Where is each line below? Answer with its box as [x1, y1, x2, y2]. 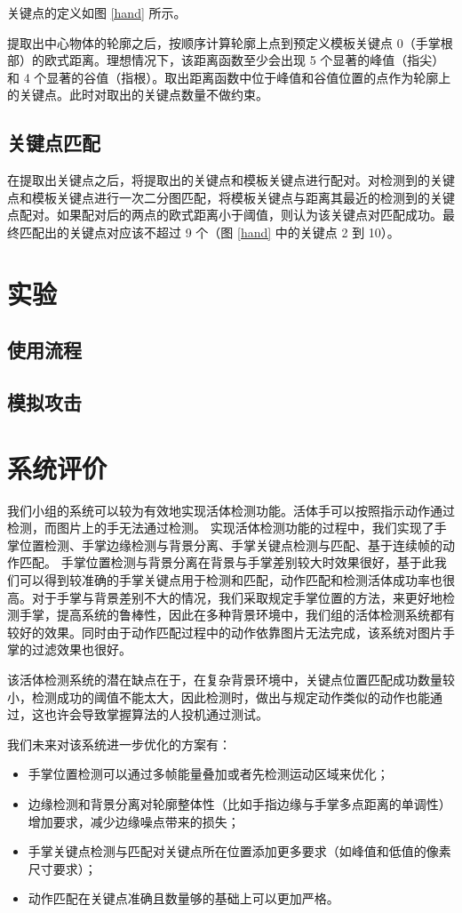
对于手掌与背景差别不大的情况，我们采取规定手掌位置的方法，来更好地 [31, 588, 442, 606]
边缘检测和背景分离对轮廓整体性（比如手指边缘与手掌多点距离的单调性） [28, 794, 451, 813]
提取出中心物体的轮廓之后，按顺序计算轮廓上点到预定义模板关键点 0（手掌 [7, 33, 441, 52]
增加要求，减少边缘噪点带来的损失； [28, 812, 240, 830]
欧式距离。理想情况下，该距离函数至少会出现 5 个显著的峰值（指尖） [44, 51, 445, 69]
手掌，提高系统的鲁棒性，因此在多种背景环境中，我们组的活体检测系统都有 [19, 605, 455, 624]
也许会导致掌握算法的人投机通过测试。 [44, 705, 268, 724]
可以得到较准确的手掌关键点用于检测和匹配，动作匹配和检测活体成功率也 [19, 570, 442, 589]
